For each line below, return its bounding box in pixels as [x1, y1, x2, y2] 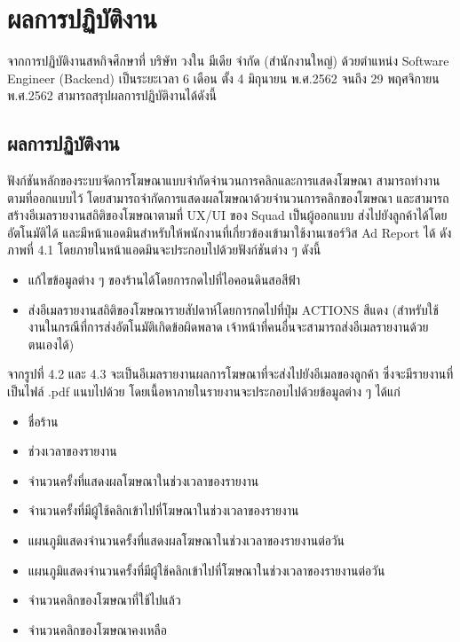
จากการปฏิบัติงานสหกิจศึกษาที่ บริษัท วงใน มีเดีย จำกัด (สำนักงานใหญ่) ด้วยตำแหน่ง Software [7, 51, 449, 70]
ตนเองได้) [28, 334, 75, 353]
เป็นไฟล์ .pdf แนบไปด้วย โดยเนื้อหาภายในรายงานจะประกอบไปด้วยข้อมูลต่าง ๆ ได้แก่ [7, 382, 401, 401]
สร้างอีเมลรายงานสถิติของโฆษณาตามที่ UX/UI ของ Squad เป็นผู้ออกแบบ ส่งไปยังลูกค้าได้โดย [7, 206, 448, 224]
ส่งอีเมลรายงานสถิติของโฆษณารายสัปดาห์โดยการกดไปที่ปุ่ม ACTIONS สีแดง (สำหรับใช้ [28, 300, 439, 318]
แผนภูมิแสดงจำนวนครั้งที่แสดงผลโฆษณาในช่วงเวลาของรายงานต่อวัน [28, 531, 345, 550]
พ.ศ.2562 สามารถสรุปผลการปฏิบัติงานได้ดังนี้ [7, 86, 217, 105]
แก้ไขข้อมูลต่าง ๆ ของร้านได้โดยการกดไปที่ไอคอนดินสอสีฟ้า [28, 270, 300, 289]
